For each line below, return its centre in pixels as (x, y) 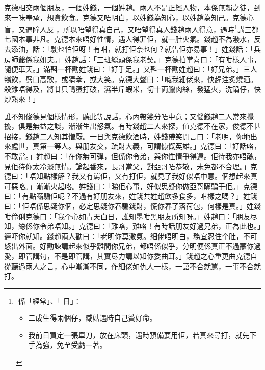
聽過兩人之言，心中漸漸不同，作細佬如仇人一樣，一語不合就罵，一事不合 (132, 266)
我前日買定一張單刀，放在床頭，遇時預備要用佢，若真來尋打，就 (135, 335)
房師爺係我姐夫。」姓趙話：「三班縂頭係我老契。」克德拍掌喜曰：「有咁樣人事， (132, 59)
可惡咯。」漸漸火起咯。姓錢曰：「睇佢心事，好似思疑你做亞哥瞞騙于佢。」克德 (131, 186)
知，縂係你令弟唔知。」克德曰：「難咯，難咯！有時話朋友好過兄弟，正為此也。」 (132, 226)
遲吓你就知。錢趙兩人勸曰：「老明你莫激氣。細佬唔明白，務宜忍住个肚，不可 (131, 236)
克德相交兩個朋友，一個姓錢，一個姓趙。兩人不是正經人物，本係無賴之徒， (129, 7)
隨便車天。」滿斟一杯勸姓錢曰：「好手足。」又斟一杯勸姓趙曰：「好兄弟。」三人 (131, 69)
